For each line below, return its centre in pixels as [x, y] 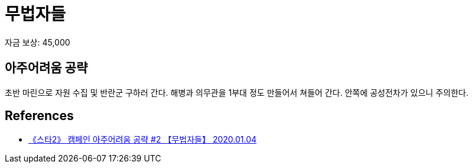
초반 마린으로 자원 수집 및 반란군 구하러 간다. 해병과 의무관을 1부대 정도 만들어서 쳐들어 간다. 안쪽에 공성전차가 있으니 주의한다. [237, 92]
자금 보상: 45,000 [38, 42]
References [39, 116]
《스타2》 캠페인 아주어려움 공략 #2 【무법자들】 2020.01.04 [142, 140]
